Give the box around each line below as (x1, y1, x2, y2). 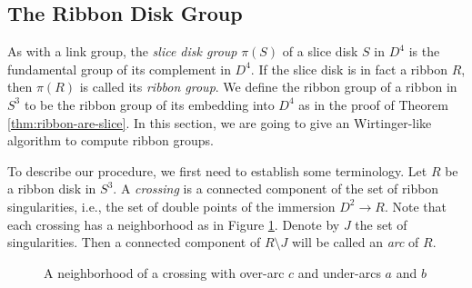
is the (408, 42, 440, 61)
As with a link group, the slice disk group (7, 42, 237, 61)
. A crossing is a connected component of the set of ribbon (113, 179, 439, 198)
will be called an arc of (292, 233, 419, 252)
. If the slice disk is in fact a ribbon (250, 59, 447, 78)
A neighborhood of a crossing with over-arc (44, 263, 285, 282)
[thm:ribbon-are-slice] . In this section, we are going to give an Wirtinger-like (7, 113, 432, 132)
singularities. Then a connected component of (7, 233, 261, 252)
